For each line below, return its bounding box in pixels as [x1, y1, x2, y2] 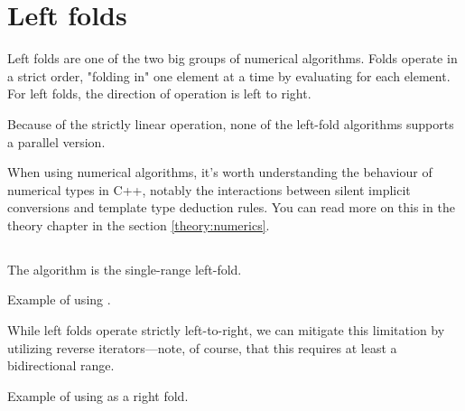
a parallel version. [7, 132, 106, 151]
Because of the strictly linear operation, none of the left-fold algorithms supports [7, 114, 454, 133]
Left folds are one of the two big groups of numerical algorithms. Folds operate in [7, 49, 458, 68]
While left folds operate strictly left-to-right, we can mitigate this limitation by [7, 321, 445, 340]
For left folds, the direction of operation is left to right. [7, 84, 312, 103]
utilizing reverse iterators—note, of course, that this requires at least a [7, 338, 397, 357]
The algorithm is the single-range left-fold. [7, 259, 242, 278]
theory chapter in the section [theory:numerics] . [7, 215, 270, 234]
